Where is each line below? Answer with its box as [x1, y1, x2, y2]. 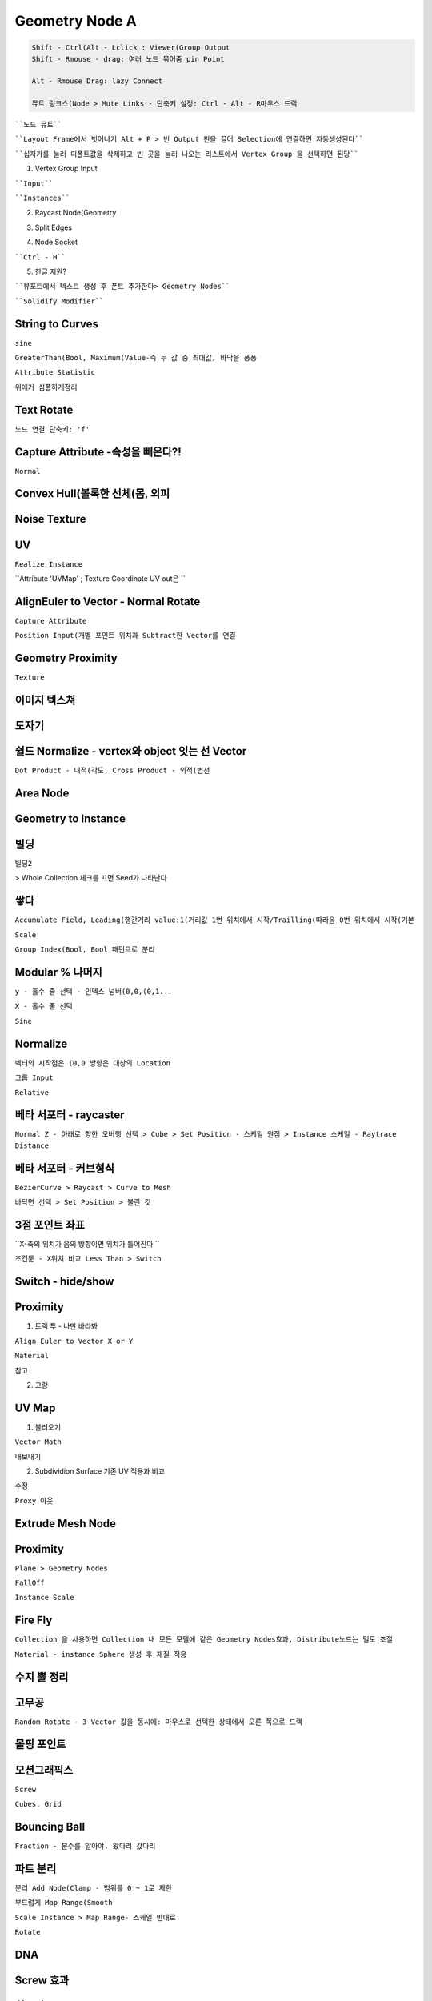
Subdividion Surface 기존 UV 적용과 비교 [34, 1466, 166, 1476]
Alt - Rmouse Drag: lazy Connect [31, 77, 163, 86]
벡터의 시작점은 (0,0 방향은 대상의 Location [14, 1058, 171, 1068]
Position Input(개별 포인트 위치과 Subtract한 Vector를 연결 [14, 631, 236, 640]
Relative [14, 1088, 50, 1097]
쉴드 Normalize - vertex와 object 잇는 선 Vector [14, 744, 247, 758]
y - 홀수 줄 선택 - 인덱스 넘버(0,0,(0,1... [14, 987, 173, 996]
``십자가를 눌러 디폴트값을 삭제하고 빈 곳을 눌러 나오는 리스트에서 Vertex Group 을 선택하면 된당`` [14, 149, 359, 158]
